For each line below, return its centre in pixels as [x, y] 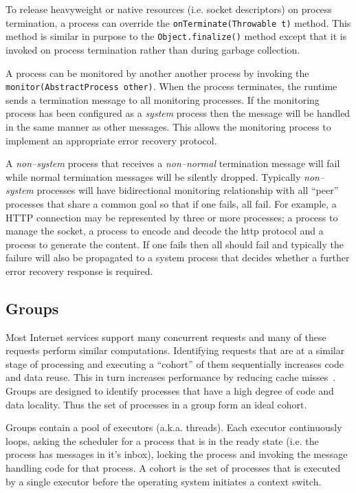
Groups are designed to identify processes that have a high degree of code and [170, 391]
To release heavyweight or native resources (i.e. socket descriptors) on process [169, 9]
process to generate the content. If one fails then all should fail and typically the [175, 244]
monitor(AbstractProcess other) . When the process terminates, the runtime [171, 86]
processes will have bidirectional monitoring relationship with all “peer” [188, 190]
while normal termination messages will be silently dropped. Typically [153, 176]
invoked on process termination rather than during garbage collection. [153, 49]
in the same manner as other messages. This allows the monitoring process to [168, 126]
